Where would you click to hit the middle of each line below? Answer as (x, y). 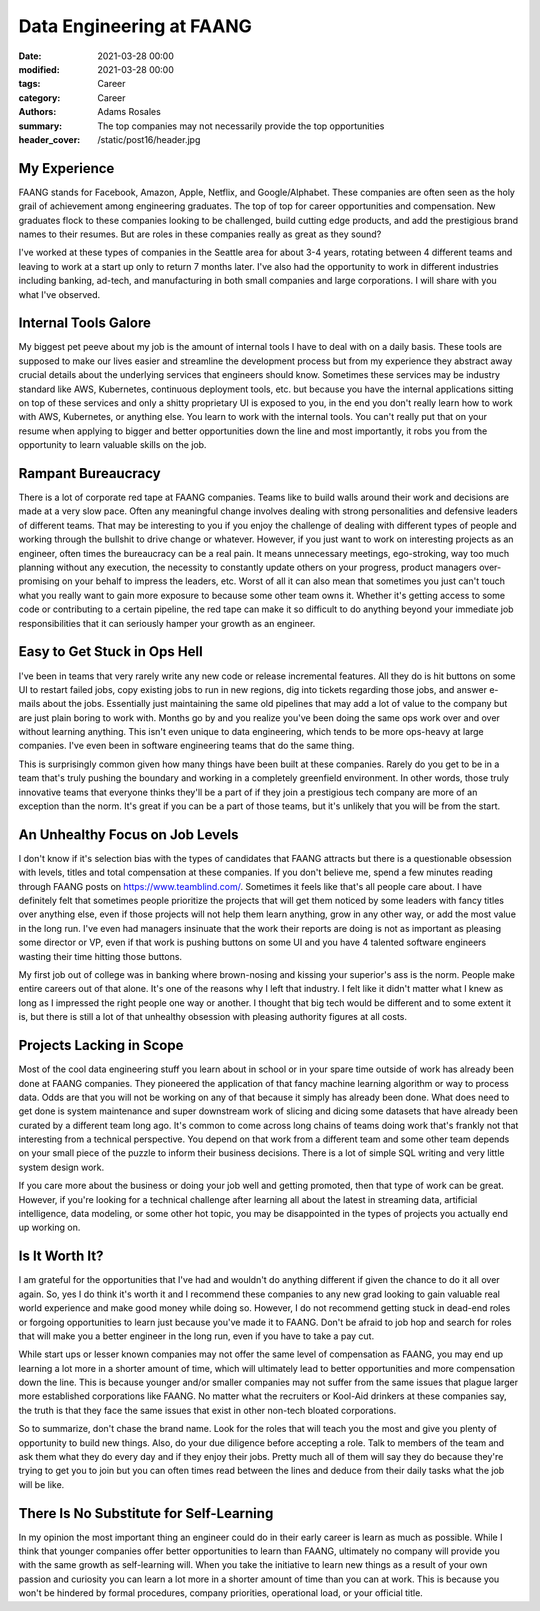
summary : (40, 126)
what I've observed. (59, 294)
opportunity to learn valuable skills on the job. (112, 445)
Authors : (37, 112)
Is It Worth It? (61, 1256)
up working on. (49, 1227)
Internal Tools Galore (85, 323)
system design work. (61, 1167)
